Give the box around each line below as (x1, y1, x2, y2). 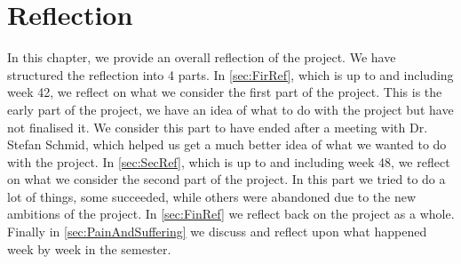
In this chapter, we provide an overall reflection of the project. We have (7, 48, 396, 67)
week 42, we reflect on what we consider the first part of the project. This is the (7, 83, 442, 101)
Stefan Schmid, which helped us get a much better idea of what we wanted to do (7, 135, 447, 154)
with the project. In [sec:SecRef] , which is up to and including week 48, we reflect (7, 152, 450, 171)
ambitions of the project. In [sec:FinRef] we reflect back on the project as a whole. (7, 204, 455, 223)
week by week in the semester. (7, 239, 171, 258)
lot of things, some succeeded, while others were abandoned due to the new (7, 187, 417, 205)
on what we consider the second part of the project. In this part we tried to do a (7, 170, 446, 188)
